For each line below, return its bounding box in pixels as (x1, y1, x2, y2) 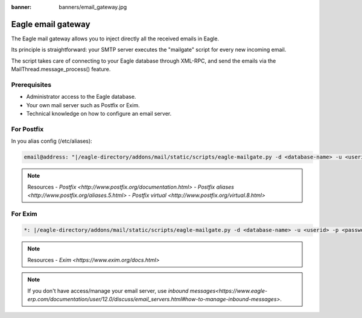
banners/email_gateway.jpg (59, 4, 127, 10)
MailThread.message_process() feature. (11, 66, 111, 73)
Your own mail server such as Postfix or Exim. (26, 101, 140, 108)
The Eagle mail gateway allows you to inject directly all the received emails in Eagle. (11, 35, 220, 42)
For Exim (11, 210, 37, 218)
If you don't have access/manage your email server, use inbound (27, 287, 189, 295)
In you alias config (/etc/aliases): (11, 137, 93, 145)
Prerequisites (11, 80, 51, 89)
